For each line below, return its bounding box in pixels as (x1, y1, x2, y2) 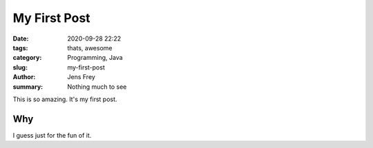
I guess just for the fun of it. (12, 131, 92, 139)
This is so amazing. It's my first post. (12, 95, 117, 103)
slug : (12, 63, 28, 72)
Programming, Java (67, 54, 124, 62)
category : (12, 54, 42, 62)
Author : (12, 73, 36, 81)
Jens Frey (67, 73, 96, 81)
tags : (12, 43, 28, 52)
